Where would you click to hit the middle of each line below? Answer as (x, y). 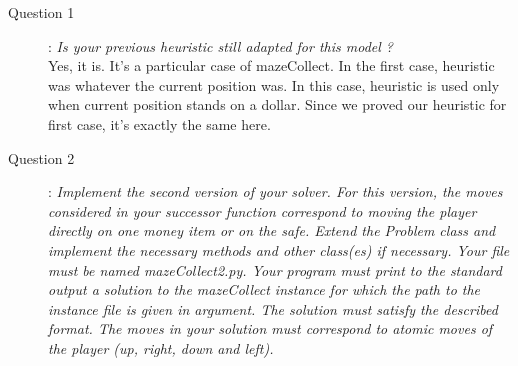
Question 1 (41, 12)
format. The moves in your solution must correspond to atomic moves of (270, 328)
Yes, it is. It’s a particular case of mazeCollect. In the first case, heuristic (271, 65)
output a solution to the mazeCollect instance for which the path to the (264, 289)
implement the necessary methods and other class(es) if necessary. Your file (279, 249)
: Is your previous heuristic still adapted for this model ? (221, 45)
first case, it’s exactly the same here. (159, 123)
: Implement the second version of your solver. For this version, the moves (275, 191)
